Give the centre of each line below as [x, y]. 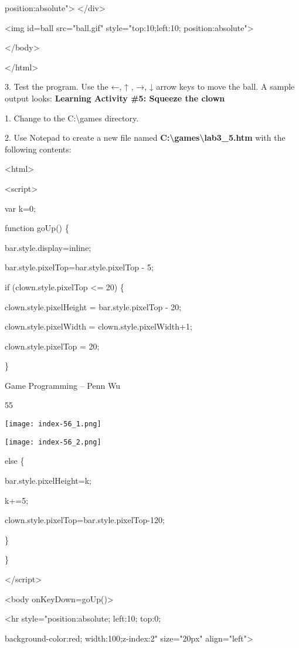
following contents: [38, 149]
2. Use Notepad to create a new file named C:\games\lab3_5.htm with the [145, 138]
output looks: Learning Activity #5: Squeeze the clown [115, 98]
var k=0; [20, 208]
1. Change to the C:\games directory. [72, 118]
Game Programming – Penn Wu [62, 385]
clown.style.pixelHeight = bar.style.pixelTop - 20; [93, 306]
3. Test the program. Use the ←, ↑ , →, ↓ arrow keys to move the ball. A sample [150, 86]
